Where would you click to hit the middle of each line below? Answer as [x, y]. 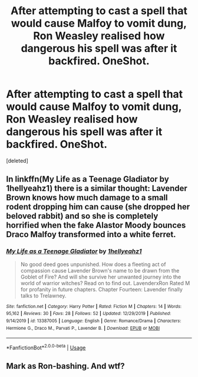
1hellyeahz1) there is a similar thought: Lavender [97, 188]
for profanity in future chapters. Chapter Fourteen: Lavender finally [101, 289]
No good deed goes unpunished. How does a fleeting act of [93, 264]
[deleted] [17, 160]
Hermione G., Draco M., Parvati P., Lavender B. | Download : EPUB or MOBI [83, 328]
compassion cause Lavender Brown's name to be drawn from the [100, 270]
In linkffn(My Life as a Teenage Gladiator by [88, 179]
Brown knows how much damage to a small [87, 198]
